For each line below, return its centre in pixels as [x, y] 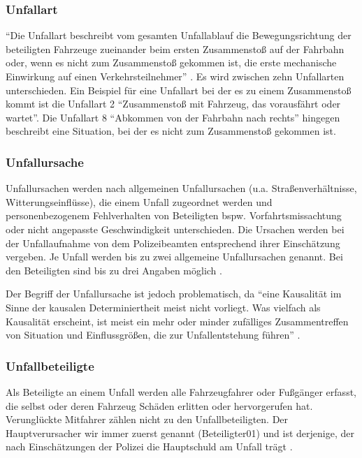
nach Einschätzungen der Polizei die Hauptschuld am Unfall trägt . [149, 446]
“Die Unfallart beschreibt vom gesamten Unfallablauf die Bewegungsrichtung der [179, 35]
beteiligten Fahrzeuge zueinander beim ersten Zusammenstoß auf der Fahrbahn [175, 49]
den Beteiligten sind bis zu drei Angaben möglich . [114, 270]
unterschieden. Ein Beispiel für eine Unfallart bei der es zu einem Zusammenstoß [179, 90]
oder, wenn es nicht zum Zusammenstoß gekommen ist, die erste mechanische [171, 62]
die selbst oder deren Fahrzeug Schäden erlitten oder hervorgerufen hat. [159, 405]
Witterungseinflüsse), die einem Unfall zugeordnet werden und [139, 201]
